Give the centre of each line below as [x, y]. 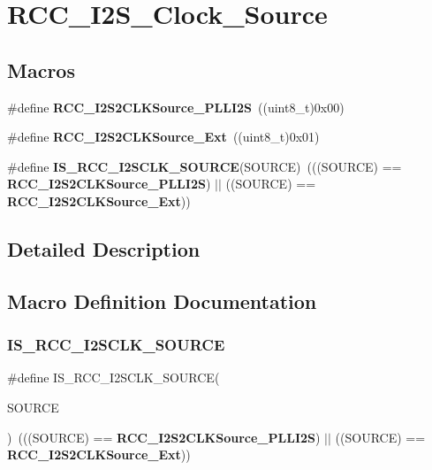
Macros [41, 69]
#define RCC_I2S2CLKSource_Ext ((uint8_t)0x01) [163, 137]
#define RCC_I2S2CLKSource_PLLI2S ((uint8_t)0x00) [176, 107]
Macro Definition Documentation [162, 300]
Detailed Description [104, 248]
